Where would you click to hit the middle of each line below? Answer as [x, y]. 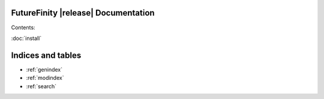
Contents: [23, 27]
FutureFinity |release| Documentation [83, 13]
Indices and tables [46, 55]
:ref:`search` [41, 86]
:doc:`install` [26, 38]
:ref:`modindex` [45, 78]
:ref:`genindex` [44, 69]
